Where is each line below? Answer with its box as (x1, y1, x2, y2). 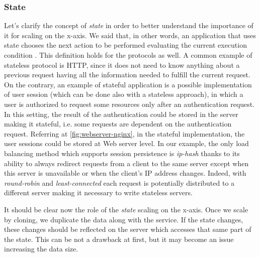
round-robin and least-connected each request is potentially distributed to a (4, 177, 235, 188)
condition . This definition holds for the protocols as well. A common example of (4, 50, 252, 60)
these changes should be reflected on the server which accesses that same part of (4, 224, 251, 234)
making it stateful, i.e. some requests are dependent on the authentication (4, 118, 232, 129)
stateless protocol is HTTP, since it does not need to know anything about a (4, 59, 240, 70)
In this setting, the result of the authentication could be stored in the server (4, 108, 238, 119)
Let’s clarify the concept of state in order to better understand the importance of (4, 20, 253, 31)
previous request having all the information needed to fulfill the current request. (4, 69, 250, 80)
